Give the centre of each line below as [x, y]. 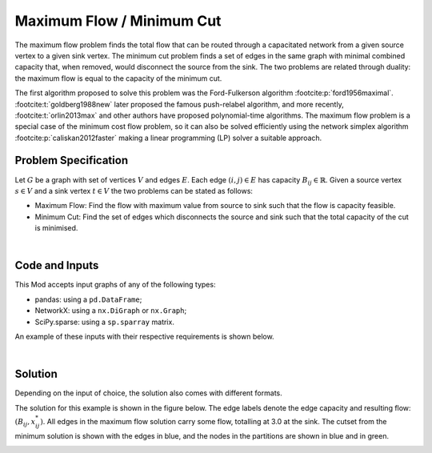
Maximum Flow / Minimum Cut [118, 21]
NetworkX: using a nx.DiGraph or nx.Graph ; [111, 311]
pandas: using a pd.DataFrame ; [88, 299]
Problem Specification [71, 160]
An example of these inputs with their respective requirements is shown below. [145, 337]
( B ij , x [25, 423]
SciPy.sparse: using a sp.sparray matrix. [105, 322]
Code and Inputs [57, 265]
